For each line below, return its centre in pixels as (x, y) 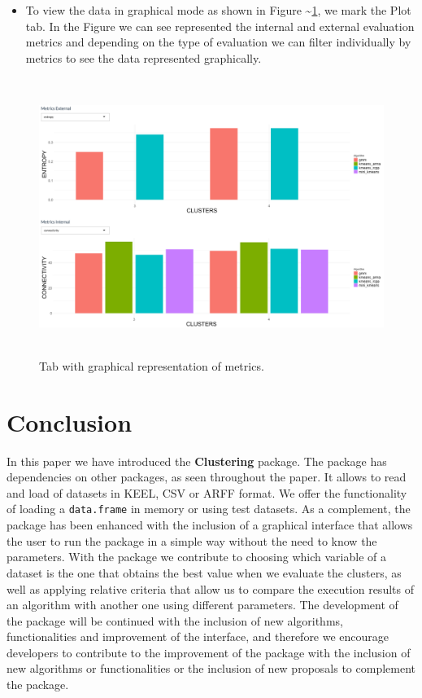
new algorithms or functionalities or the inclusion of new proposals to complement (211, 668)
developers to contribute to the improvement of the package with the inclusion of (209, 652)
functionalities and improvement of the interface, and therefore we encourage (198, 637)
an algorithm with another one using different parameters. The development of (202, 605)
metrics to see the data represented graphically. (144, 57)
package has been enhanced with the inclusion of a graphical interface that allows (210, 525)
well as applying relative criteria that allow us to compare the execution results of (210, 588)
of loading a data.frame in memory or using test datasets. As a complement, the (209, 509)
